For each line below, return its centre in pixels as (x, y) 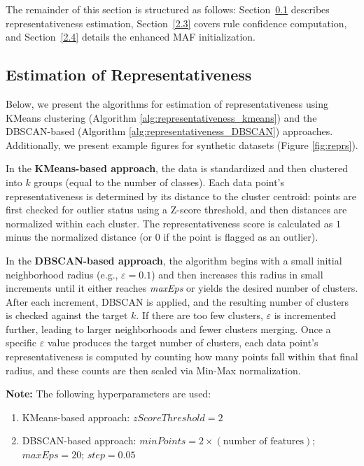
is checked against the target (67, 315)
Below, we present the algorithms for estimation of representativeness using (167, 103)
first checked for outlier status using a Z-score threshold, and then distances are (176, 210)
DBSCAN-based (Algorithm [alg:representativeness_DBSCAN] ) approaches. (169, 131)
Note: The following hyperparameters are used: (108, 394)
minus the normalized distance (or (79, 237)
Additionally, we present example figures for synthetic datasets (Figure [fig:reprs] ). (182, 144)
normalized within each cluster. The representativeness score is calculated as (169, 223)
